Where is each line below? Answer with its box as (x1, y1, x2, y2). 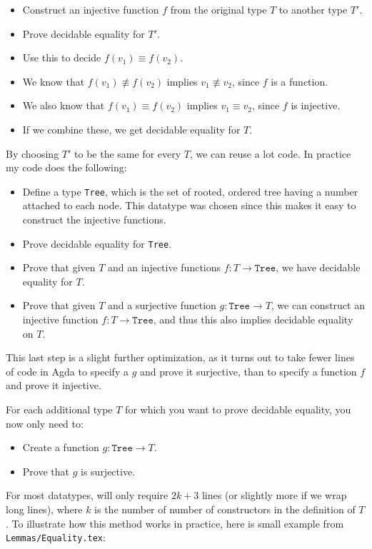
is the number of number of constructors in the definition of (94, 501, 356, 516)
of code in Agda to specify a (6, 363, 129, 378)
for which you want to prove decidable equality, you (125, 402, 351, 416)
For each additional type (6, 402, 113, 416)
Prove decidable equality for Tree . (22, 236, 172, 251)
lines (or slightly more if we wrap (201, 488, 347, 503)
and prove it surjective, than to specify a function (139, 363, 357, 378)
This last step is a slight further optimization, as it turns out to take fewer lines (6, 350, 355, 365)
